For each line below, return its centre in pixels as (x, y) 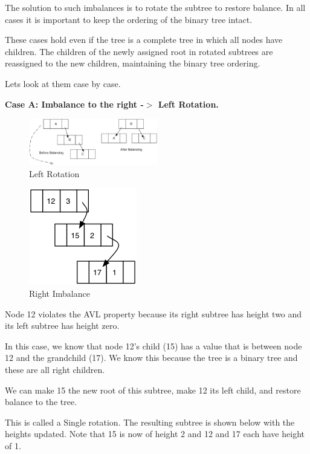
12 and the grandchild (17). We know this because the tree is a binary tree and (151, 358)
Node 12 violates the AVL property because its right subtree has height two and (153, 313)
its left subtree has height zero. (62, 326)
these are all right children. (55, 369)
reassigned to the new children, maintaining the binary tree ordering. (133, 63)
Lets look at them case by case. (63, 83)
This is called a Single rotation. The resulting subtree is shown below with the (150, 422)
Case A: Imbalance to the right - (74, 104)
